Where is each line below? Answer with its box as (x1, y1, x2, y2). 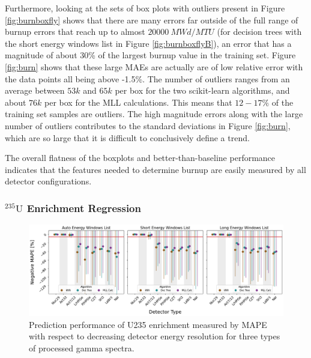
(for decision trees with (217, 25, 302, 38)
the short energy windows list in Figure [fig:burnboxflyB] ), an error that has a (5, 37, 292, 49)
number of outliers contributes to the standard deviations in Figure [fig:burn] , (5, 119, 291, 132)
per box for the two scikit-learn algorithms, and (115, 84, 290, 97)
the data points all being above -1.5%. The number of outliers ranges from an (5, 72, 290, 85)
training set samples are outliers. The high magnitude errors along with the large (5, 108, 303, 120)
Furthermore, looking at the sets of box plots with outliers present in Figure (5, 2, 285, 14)
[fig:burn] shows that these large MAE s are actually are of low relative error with (5, 60, 303, 73)
